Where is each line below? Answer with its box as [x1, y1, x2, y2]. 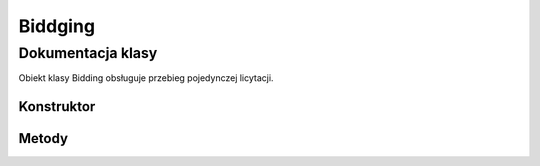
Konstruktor [18, 98, 96, 115]
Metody [18, 130, 69, 147]
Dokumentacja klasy [18, 44, 158, 62]
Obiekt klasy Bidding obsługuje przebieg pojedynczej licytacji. [18, 72, 274, 84]
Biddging [18, 15, 95, 37]
